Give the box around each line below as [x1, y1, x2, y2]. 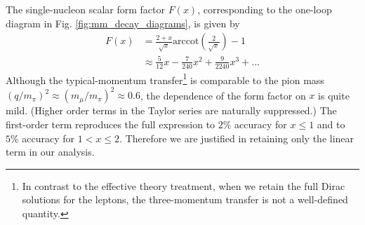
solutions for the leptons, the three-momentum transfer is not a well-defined [22, 192, 348, 207]
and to [317, 116, 345, 131]
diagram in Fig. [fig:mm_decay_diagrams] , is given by [6, 15, 240, 30]
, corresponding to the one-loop [197, 2, 332, 16]
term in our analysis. [6, 144, 95, 159]
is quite [318, 88, 350, 102]
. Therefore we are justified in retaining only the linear [119, 130, 354, 145]
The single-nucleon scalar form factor [6, 2, 165, 16]
